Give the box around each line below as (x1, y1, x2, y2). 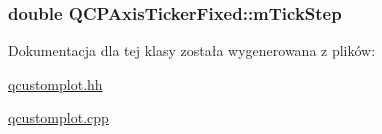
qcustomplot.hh (8, 73, 103, 94)
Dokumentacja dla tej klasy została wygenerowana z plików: (8, 40, 376, 61)
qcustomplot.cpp (8, 107, 109, 128)
